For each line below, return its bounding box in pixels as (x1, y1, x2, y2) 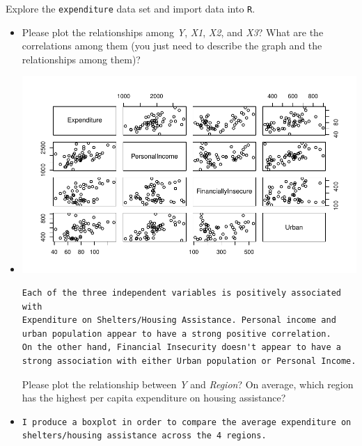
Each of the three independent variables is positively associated (22, 287, 341, 298)
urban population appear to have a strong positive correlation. (22, 328, 331, 339)
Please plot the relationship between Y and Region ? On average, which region (22, 376, 354, 391)
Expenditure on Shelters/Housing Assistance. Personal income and (22, 315, 336, 326)
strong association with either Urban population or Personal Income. (22, 356, 356, 366)
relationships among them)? (22, 51, 141, 66)
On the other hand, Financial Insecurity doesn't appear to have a (22, 342, 341, 353)
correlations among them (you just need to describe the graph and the (22, 38, 322, 53)
